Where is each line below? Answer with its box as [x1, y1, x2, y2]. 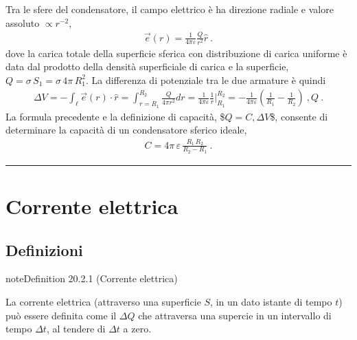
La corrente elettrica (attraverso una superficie [5, 295, 201, 309]
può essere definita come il [5, 308, 117, 322]
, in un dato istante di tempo [210, 295, 332, 309]
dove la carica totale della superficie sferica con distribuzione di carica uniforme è [5, 45, 347, 60]
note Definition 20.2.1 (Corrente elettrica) [5, 271, 178, 286]
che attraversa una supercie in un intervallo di [138, 308, 332, 322]
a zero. [123, 321, 152, 336]
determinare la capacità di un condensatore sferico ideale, [5, 123, 247, 137]
